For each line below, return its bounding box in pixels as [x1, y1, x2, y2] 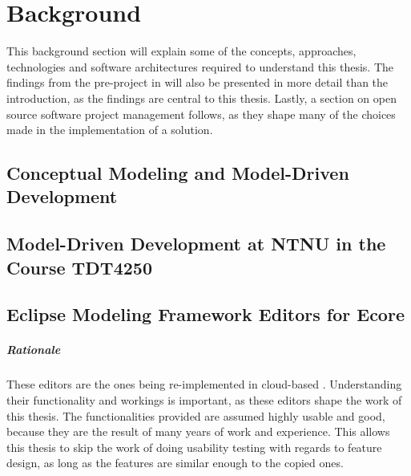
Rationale [6, 341, 61, 358]
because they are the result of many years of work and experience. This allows [6, 423, 390, 440]
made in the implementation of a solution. [6, 121, 213, 138]
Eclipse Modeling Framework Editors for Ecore [6, 302, 405, 327]
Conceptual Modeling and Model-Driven [6, 161, 349, 185]
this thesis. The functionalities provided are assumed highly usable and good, [6, 407, 385, 424]
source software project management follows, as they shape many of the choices [6, 105, 396, 122]
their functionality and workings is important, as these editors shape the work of [6, 391, 402, 408]
